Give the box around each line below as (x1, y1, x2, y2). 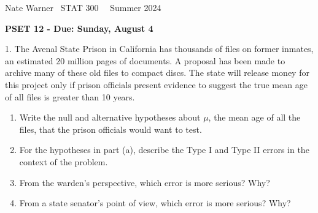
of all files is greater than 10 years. (5, 90, 135, 103)
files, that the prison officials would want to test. (19, 122, 202, 135)
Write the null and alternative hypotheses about (19, 111, 201, 124)
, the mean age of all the (208, 111, 301, 124)
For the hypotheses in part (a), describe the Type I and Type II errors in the (19, 143, 309, 156)
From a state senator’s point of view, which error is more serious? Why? (19, 196, 291, 209)
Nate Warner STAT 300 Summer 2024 (5, 1, 161, 13)
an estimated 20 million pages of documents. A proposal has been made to (5, 54, 285, 67)
